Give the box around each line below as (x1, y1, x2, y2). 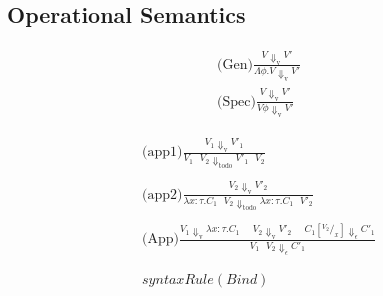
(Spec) (217, 94, 256, 109)
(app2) (142, 187, 183, 202)
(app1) (142, 145, 183, 160)
